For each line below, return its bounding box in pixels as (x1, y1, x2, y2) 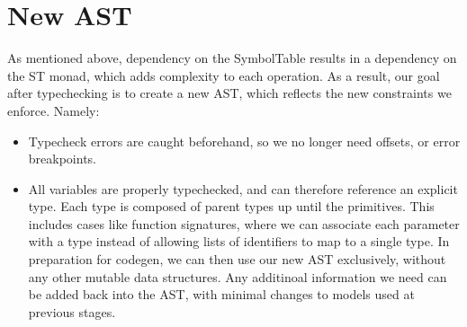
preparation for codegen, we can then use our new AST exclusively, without (28, 250, 446, 269)
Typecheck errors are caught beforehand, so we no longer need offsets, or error (28, 131, 461, 150)
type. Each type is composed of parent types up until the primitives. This (28, 197, 435, 216)
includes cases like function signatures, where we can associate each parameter (28, 214, 460, 233)
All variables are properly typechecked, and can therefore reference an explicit (28, 179, 458, 198)
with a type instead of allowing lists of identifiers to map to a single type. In (28, 232, 450, 251)
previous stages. (28, 302, 116, 321)
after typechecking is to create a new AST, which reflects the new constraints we (7, 84, 452, 102)
